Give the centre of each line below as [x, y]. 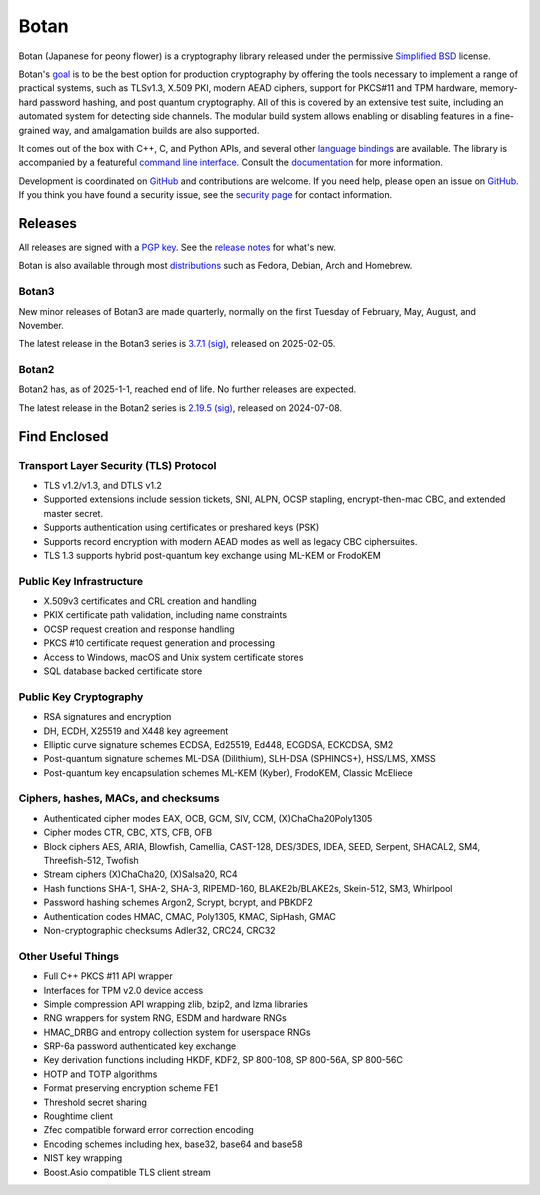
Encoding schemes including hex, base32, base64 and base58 [173, 1144]
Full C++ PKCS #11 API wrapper [108, 976]
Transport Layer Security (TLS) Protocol [117, 465]
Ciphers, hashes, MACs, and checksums [119, 798]
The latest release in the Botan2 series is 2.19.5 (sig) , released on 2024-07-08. [180, 407]
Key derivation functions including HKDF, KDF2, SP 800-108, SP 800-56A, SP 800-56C [223, 1060]
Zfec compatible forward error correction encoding [148, 1130]
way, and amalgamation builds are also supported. [156, 130]
